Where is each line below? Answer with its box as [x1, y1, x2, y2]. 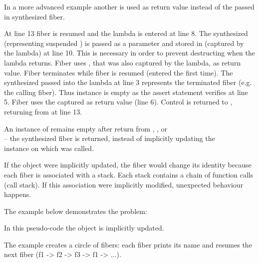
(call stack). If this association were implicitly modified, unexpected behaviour [4, 179, 244, 189]
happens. [4, 189, 31, 199]
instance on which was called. [4, 142, 94, 153]
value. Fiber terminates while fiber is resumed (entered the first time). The [4, 67, 233, 77]
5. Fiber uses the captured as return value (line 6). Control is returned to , [4, 96, 233, 107]
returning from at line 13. [4, 106, 82, 116]
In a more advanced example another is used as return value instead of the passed [4, 1, 255, 11]
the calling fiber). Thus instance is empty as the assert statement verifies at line [4, 86, 248, 97]
